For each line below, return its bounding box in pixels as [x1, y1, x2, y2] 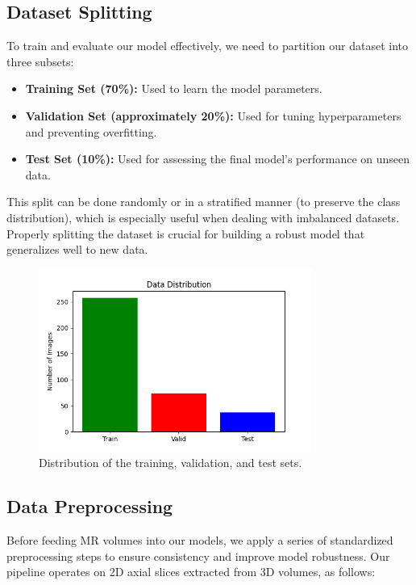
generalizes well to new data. [6, 241, 148, 258]
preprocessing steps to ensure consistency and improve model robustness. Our [6, 547, 390, 564]
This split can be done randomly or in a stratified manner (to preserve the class [6, 193, 401, 210]
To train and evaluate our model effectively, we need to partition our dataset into [6, 37, 409, 54]
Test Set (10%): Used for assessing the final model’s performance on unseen [25, 150, 410, 167]
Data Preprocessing [6, 494, 173, 519]
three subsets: [6, 53, 74, 69]
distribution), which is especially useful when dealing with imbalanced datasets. [6, 208, 400, 225]
